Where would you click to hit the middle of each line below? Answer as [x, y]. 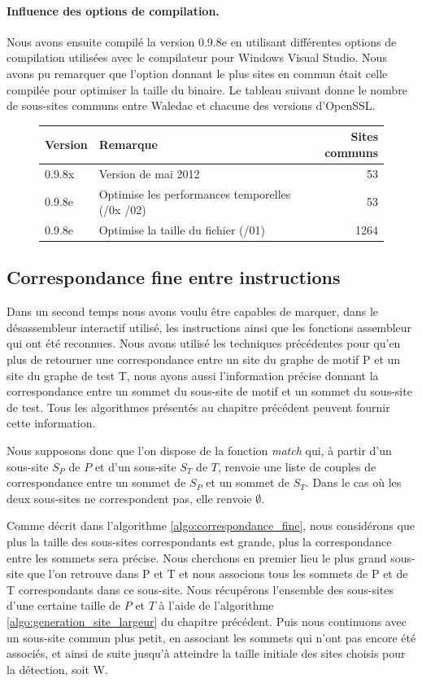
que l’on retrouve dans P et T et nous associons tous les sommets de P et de [218, 574]
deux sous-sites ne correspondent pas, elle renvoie [129, 498]
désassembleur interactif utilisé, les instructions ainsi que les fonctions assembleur [209, 327]
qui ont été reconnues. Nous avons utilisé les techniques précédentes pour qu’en [204, 343]
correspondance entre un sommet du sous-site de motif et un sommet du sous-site [209, 391]
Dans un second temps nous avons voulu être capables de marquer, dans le [192, 311]
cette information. [51, 423]
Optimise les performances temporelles [195, 193]
